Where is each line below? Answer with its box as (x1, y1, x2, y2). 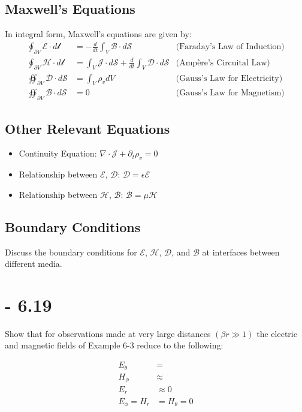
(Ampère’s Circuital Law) (176, 58, 270, 67)
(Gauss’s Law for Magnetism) (176, 89, 285, 98)
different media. (5, 257, 62, 270)
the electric (256, 327, 297, 339)
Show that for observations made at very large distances (5, 327, 211, 339)
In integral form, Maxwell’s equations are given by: (5, 28, 192, 40)
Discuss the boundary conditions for (5, 245, 137, 258)
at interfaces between (202, 245, 280, 258)
